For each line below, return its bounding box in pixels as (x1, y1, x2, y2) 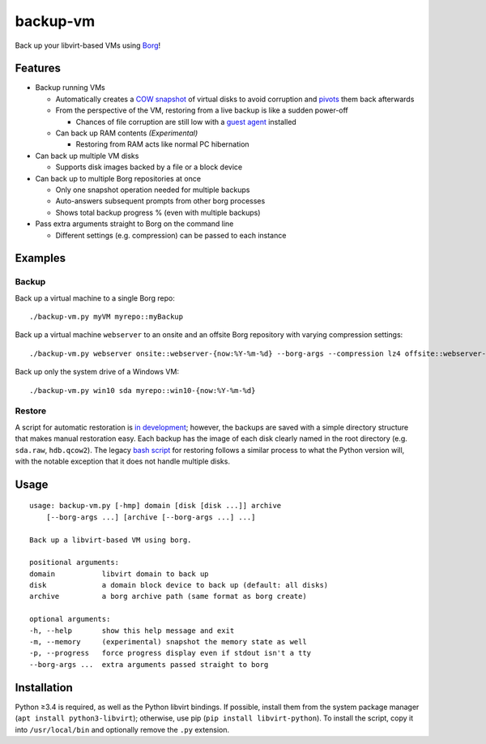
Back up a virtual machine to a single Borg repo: (15, 293, 176, 303)
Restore (15, 405, 47, 417)
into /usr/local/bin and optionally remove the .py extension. (15, 725, 230, 734)
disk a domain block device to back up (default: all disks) (29, 580, 329, 590)
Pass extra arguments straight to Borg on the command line (35, 219, 234, 229)
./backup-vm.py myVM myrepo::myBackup (29, 312, 184, 322)
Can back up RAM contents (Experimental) (55, 128, 198, 138)
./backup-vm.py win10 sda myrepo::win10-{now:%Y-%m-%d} (29, 386, 256, 395)
